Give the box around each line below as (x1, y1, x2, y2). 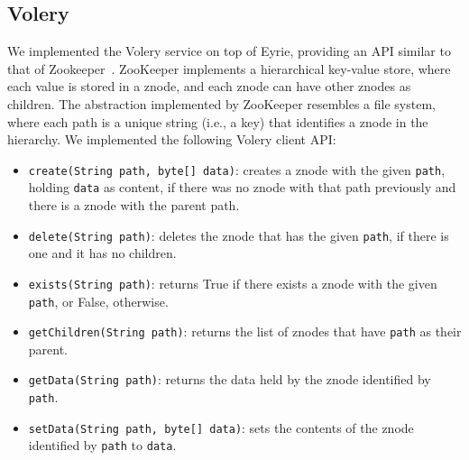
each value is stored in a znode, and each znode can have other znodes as (7, 77, 411, 96)
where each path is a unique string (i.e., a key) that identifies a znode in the (7, 112, 428, 131)
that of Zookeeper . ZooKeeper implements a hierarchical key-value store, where (7, 59, 451, 78)
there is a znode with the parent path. (28, 196, 240, 215)
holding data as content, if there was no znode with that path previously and (28, 178, 456, 197)
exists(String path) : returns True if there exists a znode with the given (28, 273, 437, 292)
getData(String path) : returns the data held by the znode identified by (28, 370, 431, 389)
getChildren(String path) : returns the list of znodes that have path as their (28, 322, 462, 341)
